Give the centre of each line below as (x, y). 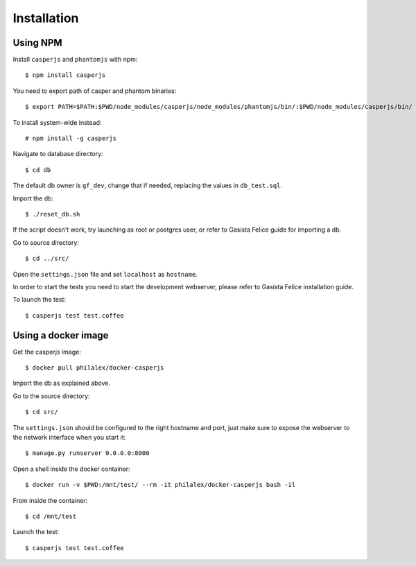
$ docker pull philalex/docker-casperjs (95, 368)
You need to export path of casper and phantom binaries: (95, 91)
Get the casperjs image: (47, 352)
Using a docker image (61, 335)
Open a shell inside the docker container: (72, 469)
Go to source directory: (46, 242)
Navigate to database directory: (58, 154)
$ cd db (38, 170)
